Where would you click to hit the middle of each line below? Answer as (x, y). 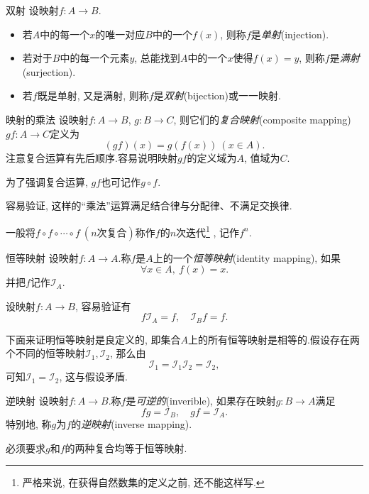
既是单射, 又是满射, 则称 (93, 95)
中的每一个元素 (95, 58)
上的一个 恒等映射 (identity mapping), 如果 (247, 257)
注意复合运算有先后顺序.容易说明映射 (92, 158)
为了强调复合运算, (47, 181)
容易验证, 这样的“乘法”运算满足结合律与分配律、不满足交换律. (149, 205)
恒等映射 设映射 (42, 257)
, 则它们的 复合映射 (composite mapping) (262, 119)
